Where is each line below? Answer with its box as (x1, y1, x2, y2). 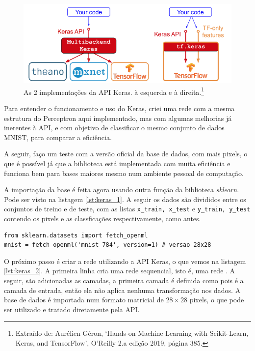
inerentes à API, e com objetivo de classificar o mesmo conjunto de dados (4, 122, 225, 133)
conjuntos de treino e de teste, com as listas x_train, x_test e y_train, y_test (4, 204, 251, 214)
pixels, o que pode (189, 294, 244, 305)
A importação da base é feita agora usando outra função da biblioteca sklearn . (4, 184, 239, 195)
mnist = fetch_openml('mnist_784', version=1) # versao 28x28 (4, 241, 211, 249)
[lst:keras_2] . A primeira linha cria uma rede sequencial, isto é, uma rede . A (4, 265, 235, 276)
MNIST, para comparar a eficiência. (4, 132, 112, 142)
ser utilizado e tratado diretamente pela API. (4, 304, 140, 314)
